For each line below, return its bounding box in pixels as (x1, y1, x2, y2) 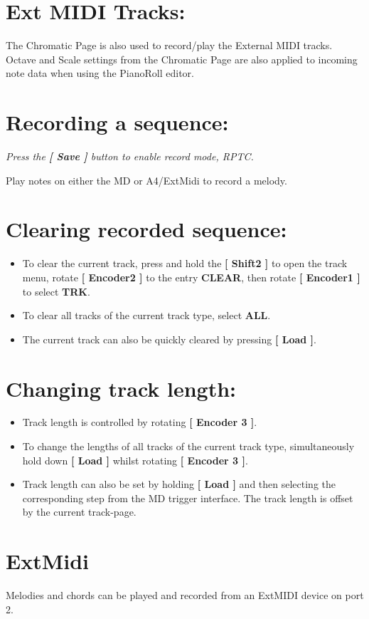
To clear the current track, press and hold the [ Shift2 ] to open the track (22, 256, 348, 271)
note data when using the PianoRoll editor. (6, 66, 194, 80)
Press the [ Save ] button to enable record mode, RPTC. (6, 149, 254, 164)
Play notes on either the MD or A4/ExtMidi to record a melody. (6, 172, 287, 187)
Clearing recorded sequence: (6, 214, 287, 244)
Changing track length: (6, 373, 237, 402)
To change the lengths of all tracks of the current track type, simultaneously (22, 439, 355, 454)
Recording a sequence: (6, 108, 229, 137)
